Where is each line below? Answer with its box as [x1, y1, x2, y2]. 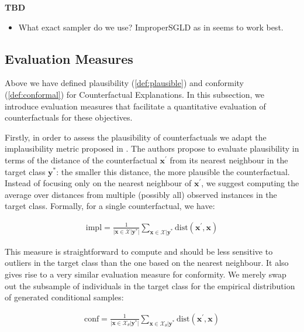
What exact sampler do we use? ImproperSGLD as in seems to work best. [18, 20, 284, 33]
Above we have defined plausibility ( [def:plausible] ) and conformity [5, 77, 244, 89]
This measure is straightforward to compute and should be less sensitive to [5, 245, 273, 257]
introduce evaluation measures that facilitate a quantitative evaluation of [5, 100, 266, 112]
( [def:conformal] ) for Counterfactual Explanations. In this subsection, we [5, 88, 265, 100]
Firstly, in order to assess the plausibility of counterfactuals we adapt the [5, 131, 267, 143]
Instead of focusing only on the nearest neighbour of [5, 177, 192, 189]
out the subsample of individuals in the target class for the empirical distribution [5, 279, 295, 292]
